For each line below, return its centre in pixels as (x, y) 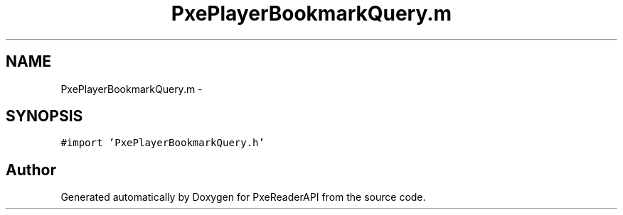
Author (31, 170)
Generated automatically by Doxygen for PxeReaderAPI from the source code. (243, 197)
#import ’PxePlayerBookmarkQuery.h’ (163, 143)
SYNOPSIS (44, 116)
